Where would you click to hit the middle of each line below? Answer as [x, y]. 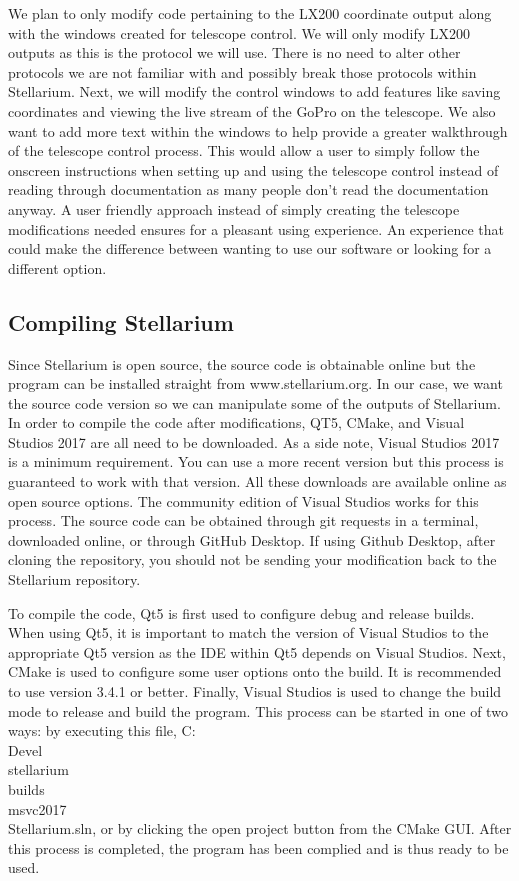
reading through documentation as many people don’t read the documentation [248, 189]
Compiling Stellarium [121, 321]
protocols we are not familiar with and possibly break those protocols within [242, 71]
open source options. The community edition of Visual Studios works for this [243, 500]
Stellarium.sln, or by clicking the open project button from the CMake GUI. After [260, 828]
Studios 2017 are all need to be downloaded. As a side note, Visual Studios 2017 [254, 441]
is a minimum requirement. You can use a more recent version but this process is [256, 461]
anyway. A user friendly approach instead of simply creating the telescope [234, 208]
